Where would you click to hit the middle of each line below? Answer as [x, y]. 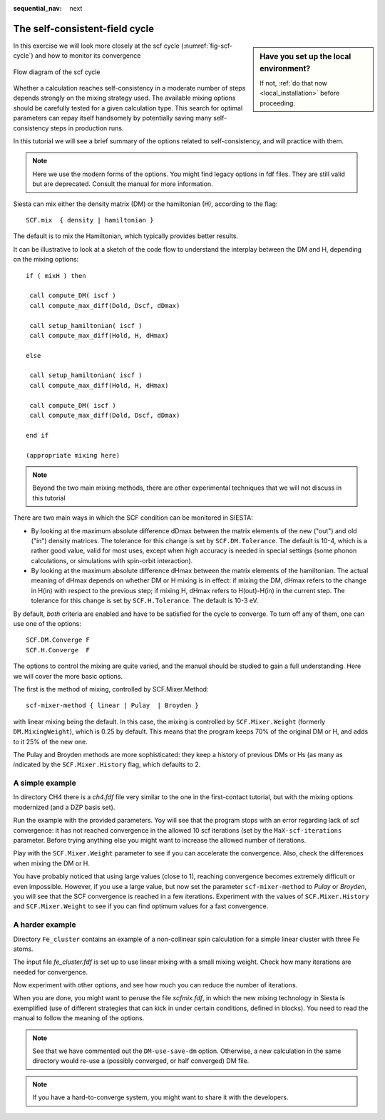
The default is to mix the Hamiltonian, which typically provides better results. [126, 236]
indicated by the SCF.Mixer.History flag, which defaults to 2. [107, 765]
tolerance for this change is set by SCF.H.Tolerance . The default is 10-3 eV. [145, 601]
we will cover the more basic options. [68, 676]
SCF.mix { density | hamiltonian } [90, 220]
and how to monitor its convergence [88, 56]
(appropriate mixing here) [73, 455]
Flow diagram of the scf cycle [57, 72]
